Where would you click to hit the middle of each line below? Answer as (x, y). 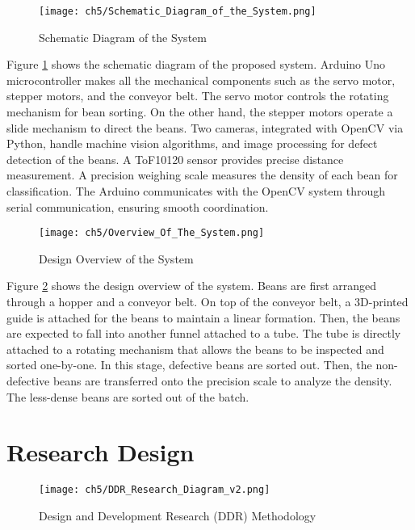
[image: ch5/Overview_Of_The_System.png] (152, 233)
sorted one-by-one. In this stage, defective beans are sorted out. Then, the (189, 365)
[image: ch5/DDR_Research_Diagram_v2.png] (155, 490)
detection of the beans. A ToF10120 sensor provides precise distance (175, 159)
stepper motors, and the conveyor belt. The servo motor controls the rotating (198, 96)
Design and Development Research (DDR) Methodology (178, 515)
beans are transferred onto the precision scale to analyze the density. (222, 381)
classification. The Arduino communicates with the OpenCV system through (196, 191)
